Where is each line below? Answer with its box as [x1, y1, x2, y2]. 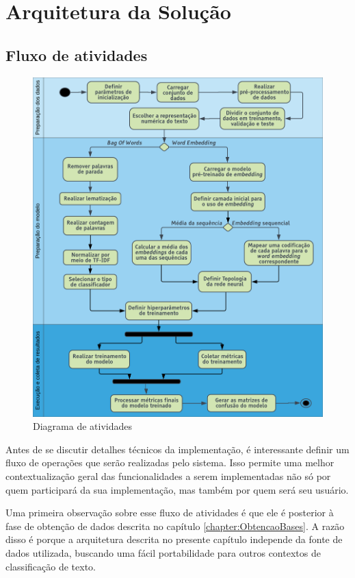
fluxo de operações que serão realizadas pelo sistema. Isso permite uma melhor [5, 455, 334, 470]
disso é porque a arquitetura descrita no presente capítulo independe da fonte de [5, 532, 343, 546]
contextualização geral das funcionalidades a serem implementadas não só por [5, 469, 331, 483]
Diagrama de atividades [33, 419, 132, 433]
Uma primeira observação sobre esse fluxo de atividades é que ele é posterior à [5, 505, 334, 520]
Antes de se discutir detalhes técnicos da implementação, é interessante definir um [5, 442, 350, 456]
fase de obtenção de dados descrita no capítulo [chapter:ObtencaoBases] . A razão [5, 518, 345, 533]
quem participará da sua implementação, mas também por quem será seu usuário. [5, 482, 349, 496]
